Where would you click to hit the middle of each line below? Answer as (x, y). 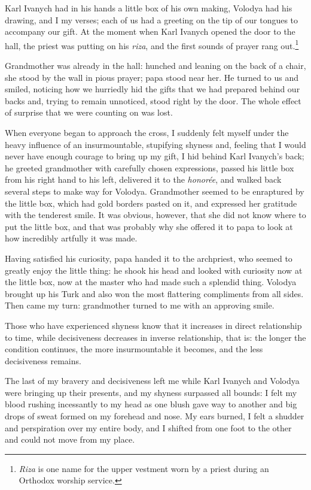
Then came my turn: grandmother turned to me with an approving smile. (140, 305)
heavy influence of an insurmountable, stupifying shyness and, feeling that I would (155, 144)
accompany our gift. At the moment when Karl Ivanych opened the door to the (150, 31)
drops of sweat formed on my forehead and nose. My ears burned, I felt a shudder (155, 416)
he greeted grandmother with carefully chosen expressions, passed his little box (150, 167)
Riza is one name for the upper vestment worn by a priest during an (144, 468)
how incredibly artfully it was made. (71, 238)
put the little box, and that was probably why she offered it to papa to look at (149, 226)
